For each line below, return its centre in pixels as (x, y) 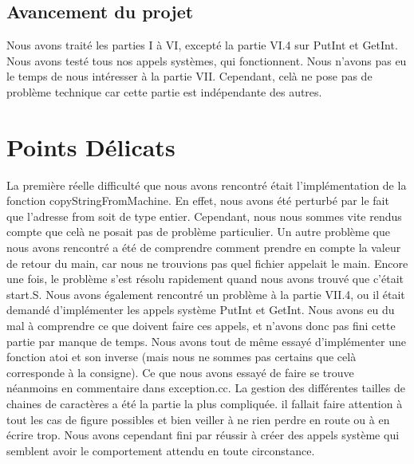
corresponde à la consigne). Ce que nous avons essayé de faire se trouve (180, 372)
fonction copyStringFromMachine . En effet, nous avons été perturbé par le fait (198, 201)
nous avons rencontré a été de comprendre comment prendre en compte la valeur (204, 248)
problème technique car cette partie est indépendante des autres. (164, 91)
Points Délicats (91, 146)
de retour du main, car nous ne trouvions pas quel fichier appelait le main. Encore (207, 263)
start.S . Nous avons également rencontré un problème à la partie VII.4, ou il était (206, 294)
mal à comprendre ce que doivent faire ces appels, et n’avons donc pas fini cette (201, 326)
